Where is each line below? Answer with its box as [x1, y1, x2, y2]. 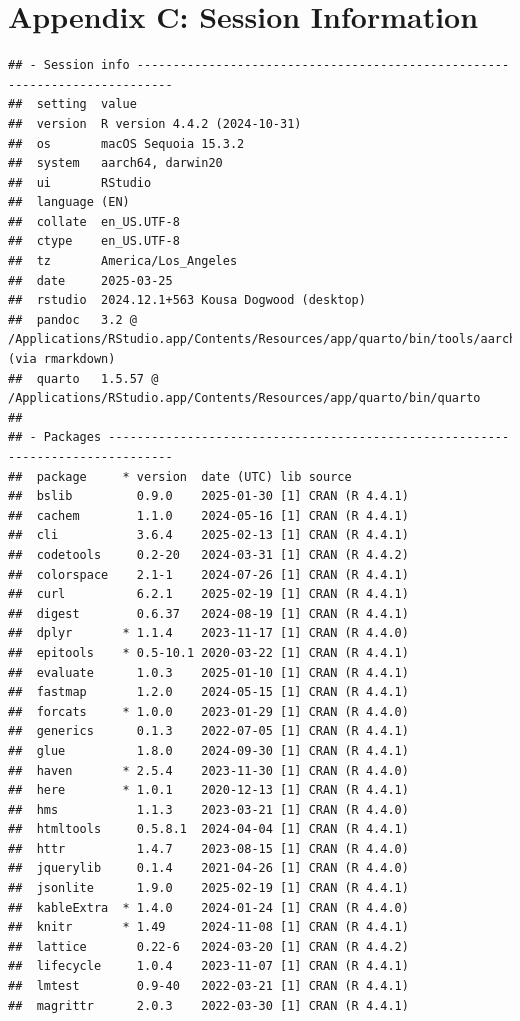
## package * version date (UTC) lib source [8, 469, 352, 484]
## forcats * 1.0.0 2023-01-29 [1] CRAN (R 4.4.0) [8, 704, 409, 719]
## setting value [8, 97, 137, 112]
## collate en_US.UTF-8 [8, 214, 180, 229]
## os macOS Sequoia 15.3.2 [8, 136, 245, 151]
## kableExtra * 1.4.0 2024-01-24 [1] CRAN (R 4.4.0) [8, 900, 409, 915]
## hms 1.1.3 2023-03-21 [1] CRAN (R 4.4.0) [8, 802, 409, 817]
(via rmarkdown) [8, 352, 116, 367]
